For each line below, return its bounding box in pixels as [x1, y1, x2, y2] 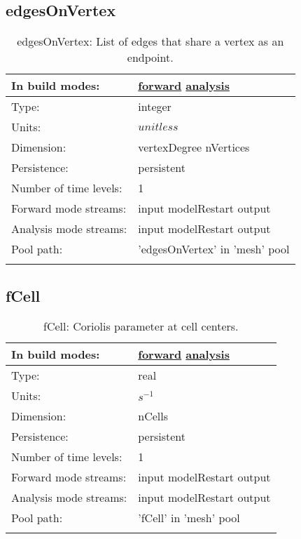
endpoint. [127, 49, 174, 66]
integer [138, 98, 171, 115]
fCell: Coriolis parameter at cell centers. [43, 318, 239, 335]
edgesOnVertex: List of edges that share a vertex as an [17, 33, 284, 50]
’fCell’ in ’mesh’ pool [138, 510, 240, 526]
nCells [138, 408, 169, 425]
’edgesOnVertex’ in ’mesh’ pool [138, 241, 290, 258]
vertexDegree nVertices [138, 139, 250, 156]
